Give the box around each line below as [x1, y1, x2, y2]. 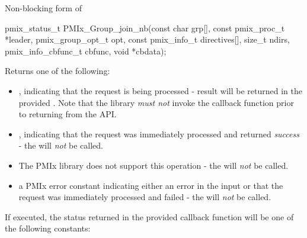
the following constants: [5, 222, 91, 234]
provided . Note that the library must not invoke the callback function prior [18, 96, 294, 108]
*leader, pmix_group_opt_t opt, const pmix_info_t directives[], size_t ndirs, [5, 33, 290, 46]
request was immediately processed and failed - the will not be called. [18, 191, 271, 203]
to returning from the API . [18, 108, 117, 120]
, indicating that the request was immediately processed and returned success [18, 127, 299, 140]
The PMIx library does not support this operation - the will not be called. [18, 159, 289, 171]
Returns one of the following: [5, 65, 110, 77]
